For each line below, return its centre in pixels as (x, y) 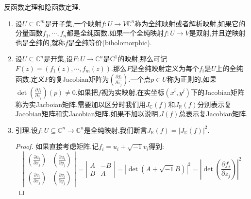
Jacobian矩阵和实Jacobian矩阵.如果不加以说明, (88, 114)
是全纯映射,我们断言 (115, 130)
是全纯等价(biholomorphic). (110, 42)
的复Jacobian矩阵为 (79, 79)
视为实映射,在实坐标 (133, 92)
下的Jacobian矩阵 (218, 92)
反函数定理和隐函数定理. (42, 7)
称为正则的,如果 (192, 79)
